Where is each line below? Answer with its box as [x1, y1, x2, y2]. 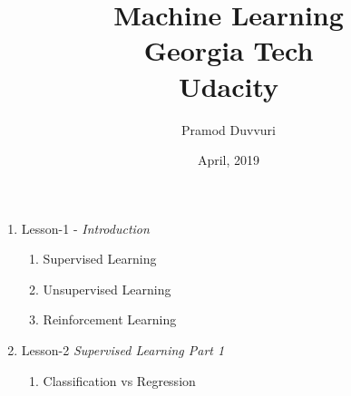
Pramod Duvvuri [181, 120, 276, 139]
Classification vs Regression [43, 371, 196, 390]
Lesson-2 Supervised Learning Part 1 [21, 341, 225, 360]
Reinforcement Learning [43, 310, 177, 329]
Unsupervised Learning [43, 279, 171, 298]
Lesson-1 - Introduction [21, 218, 150, 237]
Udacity [178, 67, 279, 104]
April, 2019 [197, 150, 260, 169]
